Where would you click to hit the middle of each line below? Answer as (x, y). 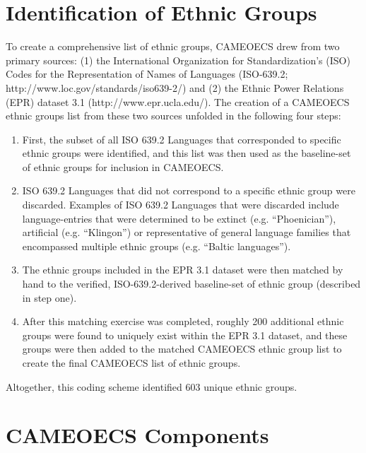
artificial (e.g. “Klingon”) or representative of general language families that (187, 232)
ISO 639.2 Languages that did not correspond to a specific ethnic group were (189, 190)
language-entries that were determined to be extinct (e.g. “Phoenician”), (179, 218)
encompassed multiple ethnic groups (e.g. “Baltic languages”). (157, 246)
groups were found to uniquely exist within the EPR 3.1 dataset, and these (185, 335)
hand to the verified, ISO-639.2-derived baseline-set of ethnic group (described (191, 284)
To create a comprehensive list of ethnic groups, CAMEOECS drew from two (173, 46)
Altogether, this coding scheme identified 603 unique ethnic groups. (152, 386)
